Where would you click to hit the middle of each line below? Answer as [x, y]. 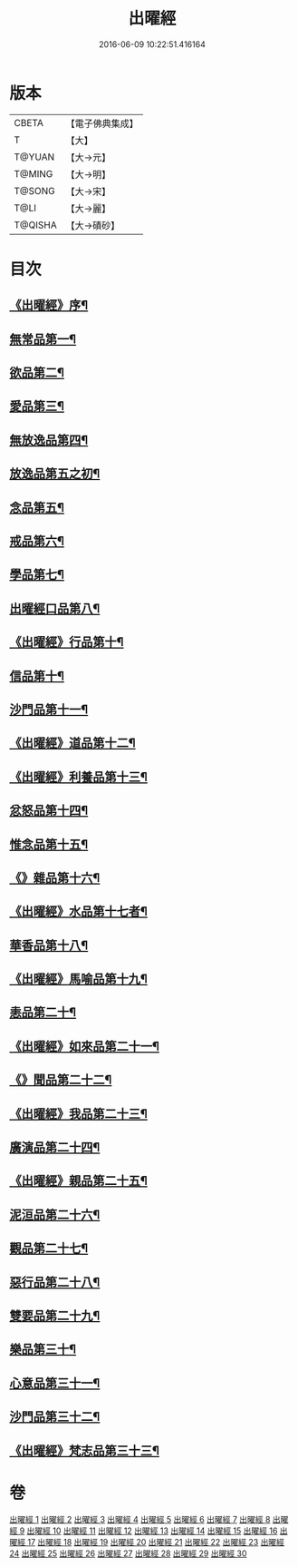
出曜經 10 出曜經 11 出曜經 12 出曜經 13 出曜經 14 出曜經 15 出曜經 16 [152, 1531]
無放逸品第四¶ [49, 440]
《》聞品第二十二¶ [61, 1080]
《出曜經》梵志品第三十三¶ [85, 1450]
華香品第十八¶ [49, 945]
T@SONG [35, 191]
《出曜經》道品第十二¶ [72, 744]
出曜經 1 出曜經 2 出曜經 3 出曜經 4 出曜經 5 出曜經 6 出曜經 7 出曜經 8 [140, 1520]
